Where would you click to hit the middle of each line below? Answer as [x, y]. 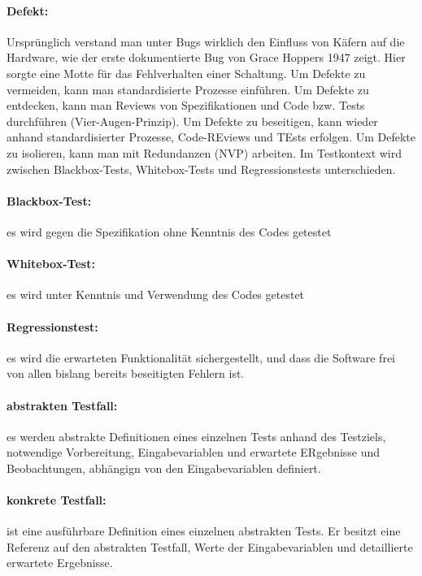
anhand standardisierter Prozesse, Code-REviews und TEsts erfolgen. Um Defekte [211, 137]
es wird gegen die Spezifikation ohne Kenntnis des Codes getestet [169, 231]
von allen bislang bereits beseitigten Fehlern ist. [126, 373]
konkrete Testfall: [57, 500]
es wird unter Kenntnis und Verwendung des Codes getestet [156, 294]
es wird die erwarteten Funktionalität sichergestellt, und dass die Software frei [201, 357]
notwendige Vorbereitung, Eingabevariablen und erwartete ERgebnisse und [194, 452]
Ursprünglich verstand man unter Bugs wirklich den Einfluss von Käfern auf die [206, 41]
